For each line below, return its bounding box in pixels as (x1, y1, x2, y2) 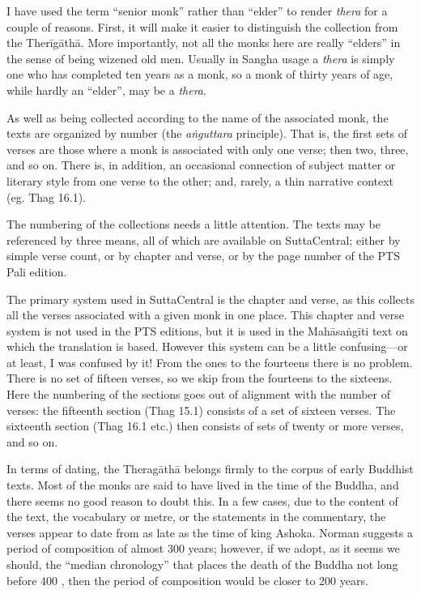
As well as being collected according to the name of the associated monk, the (6, 109, 389, 126)
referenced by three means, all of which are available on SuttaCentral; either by (6, 231, 401, 248)
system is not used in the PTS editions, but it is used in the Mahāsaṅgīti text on (6, 322, 408, 339)
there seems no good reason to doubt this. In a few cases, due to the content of (6, 492, 398, 509)
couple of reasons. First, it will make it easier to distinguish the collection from (6, 18, 398, 35)
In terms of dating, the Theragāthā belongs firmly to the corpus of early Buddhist (6, 460, 414, 477)
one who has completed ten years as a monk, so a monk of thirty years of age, (6, 66, 393, 83)
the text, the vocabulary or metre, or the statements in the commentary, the (6, 508, 386, 525)
